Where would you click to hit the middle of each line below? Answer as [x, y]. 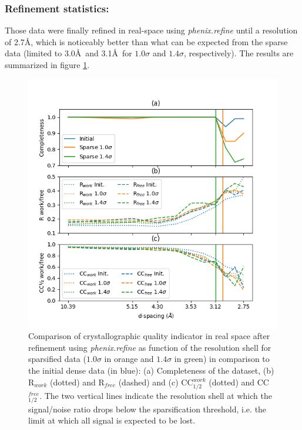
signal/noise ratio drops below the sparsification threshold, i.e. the [147, 409]
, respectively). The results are [239, 53]
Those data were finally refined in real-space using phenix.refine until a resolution [151, 30]
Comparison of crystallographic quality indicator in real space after [149, 336]
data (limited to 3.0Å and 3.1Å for [68, 53]
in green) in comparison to [222, 359]
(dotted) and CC [239, 382]
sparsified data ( [57, 359]
